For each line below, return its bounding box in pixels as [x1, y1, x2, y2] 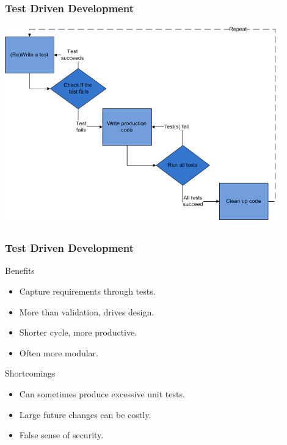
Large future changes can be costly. [19, 408, 151, 421]
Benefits [5, 264, 35, 277]
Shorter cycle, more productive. [19, 326, 137, 339]
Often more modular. [19, 346, 99, 359]
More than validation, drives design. [19, 305, 154, 318]
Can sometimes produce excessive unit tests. [19, 388, 185, 400]
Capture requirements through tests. [19, 285, 156, 298]
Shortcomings [5, 367, 56, 380]
